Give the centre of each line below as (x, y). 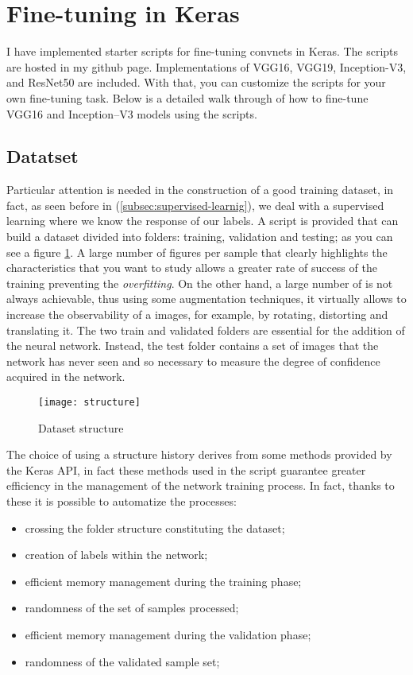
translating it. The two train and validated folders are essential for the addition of (206, 330)
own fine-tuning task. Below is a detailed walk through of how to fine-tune (187, 97)
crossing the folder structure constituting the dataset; (155, 528)
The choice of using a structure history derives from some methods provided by (199, 454)
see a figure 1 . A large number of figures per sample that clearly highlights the (197, 252)
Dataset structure (81, 427)
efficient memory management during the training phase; (163, 581)
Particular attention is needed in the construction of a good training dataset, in (200, 190)
